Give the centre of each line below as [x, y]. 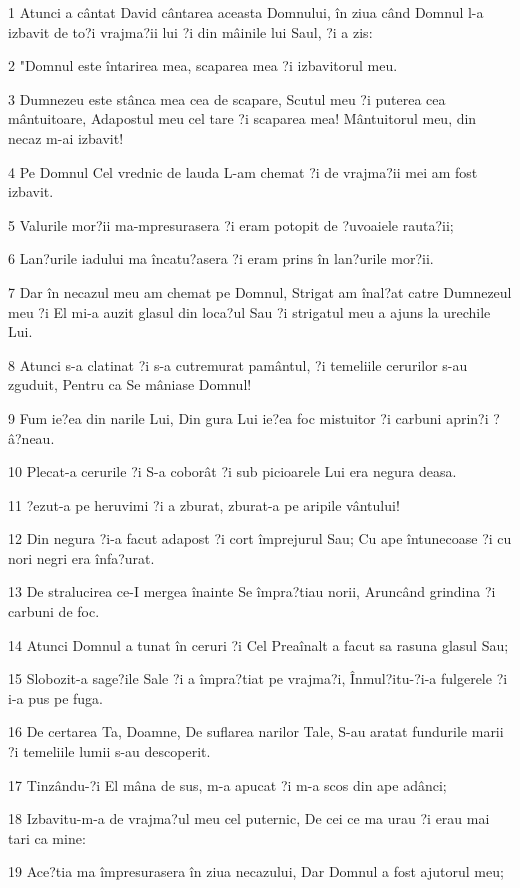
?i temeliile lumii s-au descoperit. [109, 751]
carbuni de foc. [54, 611]
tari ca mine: [47, 837]
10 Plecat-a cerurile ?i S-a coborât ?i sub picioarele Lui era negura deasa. [232, 471]
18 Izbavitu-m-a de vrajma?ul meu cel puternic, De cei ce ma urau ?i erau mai [249, 818]
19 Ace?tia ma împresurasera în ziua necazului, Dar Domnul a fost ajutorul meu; [256, 871]
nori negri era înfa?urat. [81, 557]
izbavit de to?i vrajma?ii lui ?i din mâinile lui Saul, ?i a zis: [190, 31]
